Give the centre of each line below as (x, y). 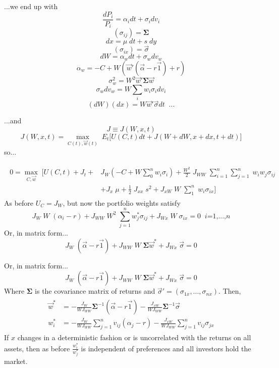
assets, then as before (37, 348)
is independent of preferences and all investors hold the (166, 348)
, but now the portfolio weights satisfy (122, 202)
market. (16, 361)
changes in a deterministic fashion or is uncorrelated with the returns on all (134, 337)
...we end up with (31, 6)
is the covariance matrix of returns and (95, 291)
